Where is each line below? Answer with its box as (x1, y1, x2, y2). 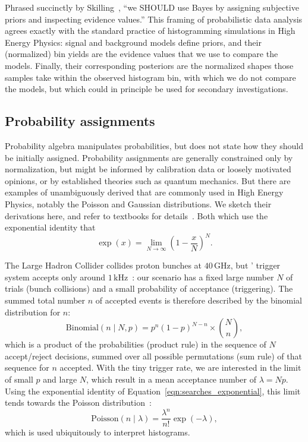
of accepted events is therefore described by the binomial (95, 293, 303, 306)
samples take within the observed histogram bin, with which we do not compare (5, 71, 296, 83)
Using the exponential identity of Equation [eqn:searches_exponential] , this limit (5, 384, 301, 397)
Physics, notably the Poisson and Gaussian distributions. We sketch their (5, 197, 272, 210)
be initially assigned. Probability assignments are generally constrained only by (5, 151, 293, 163)
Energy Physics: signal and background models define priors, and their (5, 36, 262, 48)
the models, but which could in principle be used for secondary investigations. (5, 83, 288, 95)
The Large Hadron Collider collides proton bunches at (5, 259, 202, 271)
